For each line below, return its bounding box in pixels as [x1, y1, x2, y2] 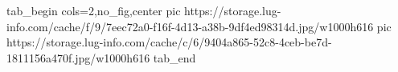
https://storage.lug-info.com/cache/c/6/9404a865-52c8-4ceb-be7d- [6, 34, 332, 50]
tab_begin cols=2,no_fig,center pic [6, 2, 181, 18]
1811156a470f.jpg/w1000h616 [6, 49, 150, 66]
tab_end [153, 49, 196, 66]
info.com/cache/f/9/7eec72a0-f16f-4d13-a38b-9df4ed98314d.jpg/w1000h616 [6, 18, 374, 34]
